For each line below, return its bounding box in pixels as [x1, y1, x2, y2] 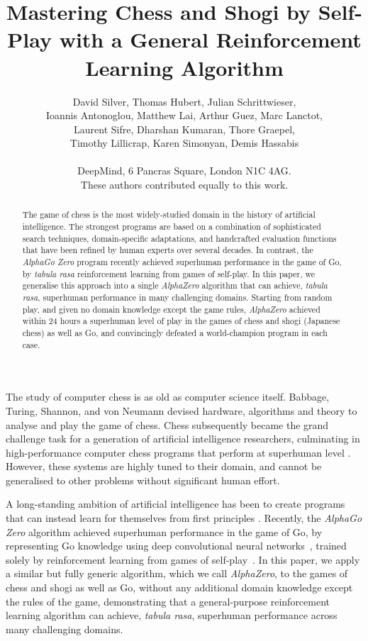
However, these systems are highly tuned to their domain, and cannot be [6, 459, 322, 474]
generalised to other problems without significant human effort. [6, 472, 280, 487]
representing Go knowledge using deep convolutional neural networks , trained [6, 538, 347, 553]
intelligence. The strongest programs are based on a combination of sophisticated [22, 221, 321, 233]
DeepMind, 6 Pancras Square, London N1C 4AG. [77, 163, 291, 178]
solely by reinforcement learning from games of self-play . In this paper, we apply [6, 552, 360, 567]
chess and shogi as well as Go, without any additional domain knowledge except [6, 580, 353, 595]
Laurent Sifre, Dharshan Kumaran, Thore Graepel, [74, 121, 295, 136]
